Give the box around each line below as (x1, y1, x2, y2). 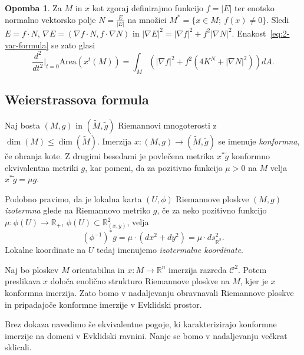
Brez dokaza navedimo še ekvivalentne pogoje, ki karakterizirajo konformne (5, 318, 277, 330)
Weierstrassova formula (5, 90, 149, 109)
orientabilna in (72, 263, 125, 275)
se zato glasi (51, 38, 95, 51)
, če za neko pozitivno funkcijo (157, 204, 267, 216)
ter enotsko (234, 2, 275, 14)
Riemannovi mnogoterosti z (118, 119, 217, 132)
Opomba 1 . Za (5, 2, 62, 14)
